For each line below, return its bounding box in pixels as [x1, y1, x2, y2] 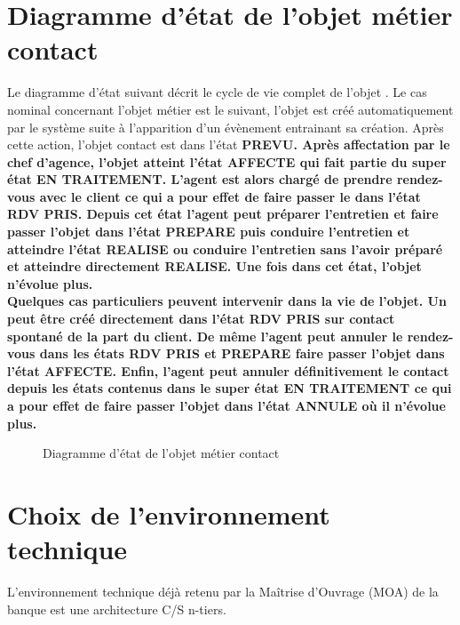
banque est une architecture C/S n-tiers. [7, 599, 226, 618]
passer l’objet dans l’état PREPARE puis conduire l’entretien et [7, 222, 410, 241]
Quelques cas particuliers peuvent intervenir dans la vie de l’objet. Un [7, 292, 447, 310]
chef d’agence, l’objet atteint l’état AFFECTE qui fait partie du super [7, 152, 447, 171]
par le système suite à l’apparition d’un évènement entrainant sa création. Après [7, 117, 444, 136]
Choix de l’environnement [7, 495, 330, 532]
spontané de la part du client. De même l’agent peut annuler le [7, 326, 403, 345]
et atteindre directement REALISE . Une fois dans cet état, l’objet [7, 257, 422, 276]
